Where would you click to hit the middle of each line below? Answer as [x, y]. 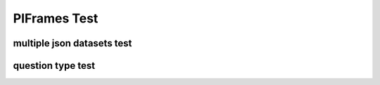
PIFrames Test [56, 18]
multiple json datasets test [72, 43]
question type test [54, 66]
